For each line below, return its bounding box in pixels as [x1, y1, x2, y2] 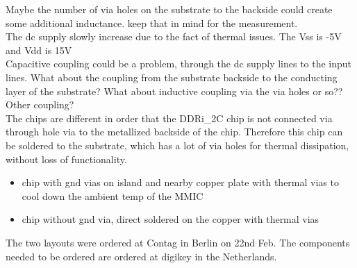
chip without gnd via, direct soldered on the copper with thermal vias [22, 212, 319, 226]
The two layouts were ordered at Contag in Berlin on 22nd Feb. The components [6, 235, 350, 249]
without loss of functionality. [6, 151, 127, 166]
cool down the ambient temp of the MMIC [22, 188, 204, 203]
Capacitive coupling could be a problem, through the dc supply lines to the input [6, 56, 352, 71]
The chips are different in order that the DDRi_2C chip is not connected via [6, 110, 333, 125]
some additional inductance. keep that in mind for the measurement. [6, 15, 298, 30]
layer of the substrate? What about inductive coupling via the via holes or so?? [6, 83, 343, 98]
